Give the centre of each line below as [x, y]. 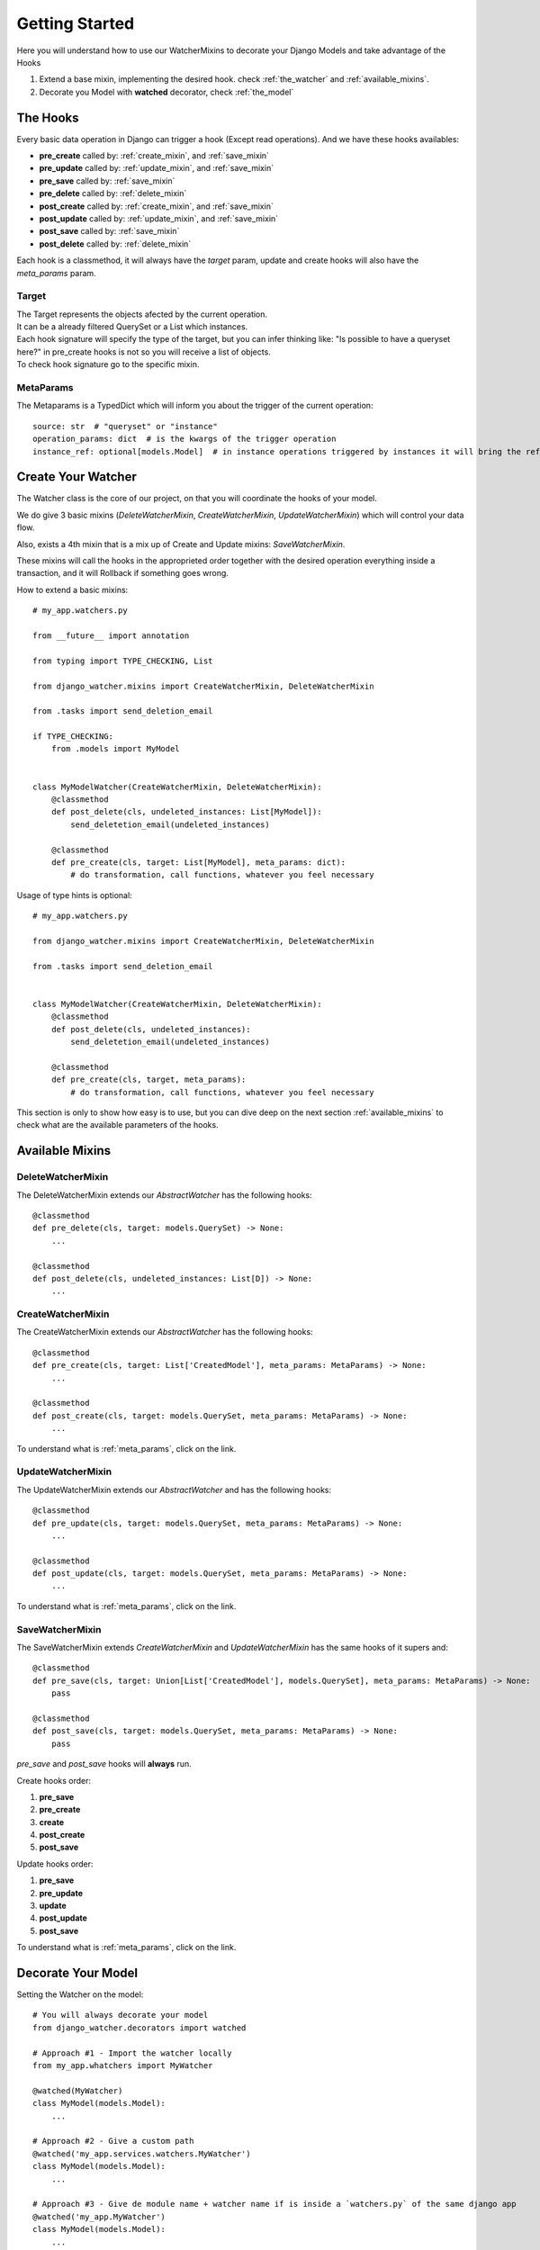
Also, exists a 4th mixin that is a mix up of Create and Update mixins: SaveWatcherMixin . [181, 544]
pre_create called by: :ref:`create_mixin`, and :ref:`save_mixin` [154, 156]
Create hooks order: [54, 1780]
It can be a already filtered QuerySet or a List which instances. [132, 327]
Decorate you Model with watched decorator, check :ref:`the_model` [166, 92]
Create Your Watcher [76, 477]
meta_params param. [56, 273]
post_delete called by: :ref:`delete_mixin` [115, 244]
